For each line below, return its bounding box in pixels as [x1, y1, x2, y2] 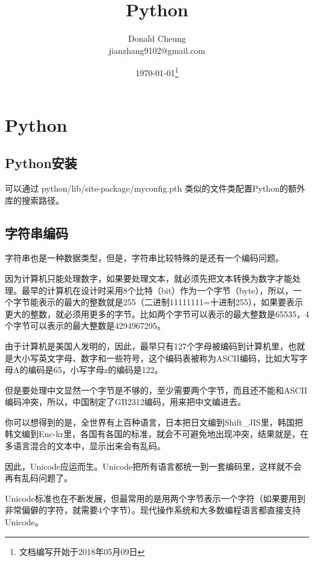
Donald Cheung [128, 32, 186, 45]
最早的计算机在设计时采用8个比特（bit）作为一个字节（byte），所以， [21, 284, 293, 296]
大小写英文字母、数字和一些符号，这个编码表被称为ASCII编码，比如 [13, 351, 282, 364]
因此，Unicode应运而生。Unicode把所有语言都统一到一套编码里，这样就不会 [5, 459, 302, 472]
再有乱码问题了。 [5, 472, 72, 484]
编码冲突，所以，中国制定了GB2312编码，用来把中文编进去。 [5, 395, 246, 408]
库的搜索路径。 [5, 193, 64, 206]
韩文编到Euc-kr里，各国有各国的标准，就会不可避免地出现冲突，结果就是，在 [5, 427, 309, 440]
